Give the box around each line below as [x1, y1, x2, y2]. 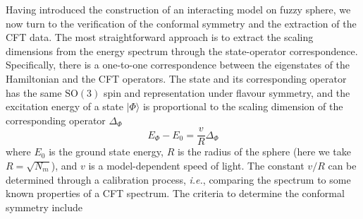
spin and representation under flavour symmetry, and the [103, 85, 350, 100]
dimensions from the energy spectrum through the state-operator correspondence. [6, 43, 358, 58]
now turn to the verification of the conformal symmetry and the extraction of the [6, 16, 357, 30]
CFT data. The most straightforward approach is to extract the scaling [6, 30, 314, 45]
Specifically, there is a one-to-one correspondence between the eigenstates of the [6, 57, 350, 72]
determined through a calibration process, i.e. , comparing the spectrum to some [6, 172, 351, 187]
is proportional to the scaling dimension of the [142, 99, 343, 114]
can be [328, 158, 357, 172]
